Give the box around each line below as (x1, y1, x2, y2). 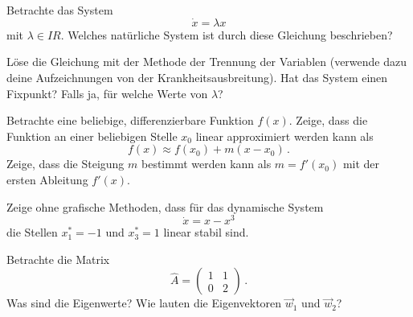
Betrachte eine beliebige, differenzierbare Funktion (6, 112, 254, 129)
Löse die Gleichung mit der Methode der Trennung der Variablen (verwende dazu (6, 53, 407, 70)
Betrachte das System (6, 2, 113, 18)
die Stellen (6, 224, 58, 241)
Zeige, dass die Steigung (6, 155, 125, 172)
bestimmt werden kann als (141, 155, 272, 172)
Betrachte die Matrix (6, 250, 110, 267)
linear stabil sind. (163, 224, 249, 241)
